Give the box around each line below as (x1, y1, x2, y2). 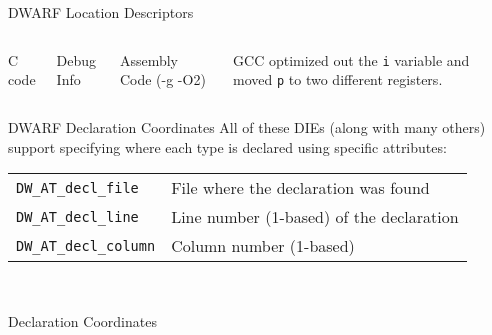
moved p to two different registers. (233, 69, 443, 90)
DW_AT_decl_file (16, 179, 139, 196)
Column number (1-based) (171, 234, 355, 258)
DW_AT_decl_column (16, 237, 156, 254)
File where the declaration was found (171, 176, 430, 200)
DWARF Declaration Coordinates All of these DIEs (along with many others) (8, 116, 486, 137)
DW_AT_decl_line (16, 208, 139, 225)
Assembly (119, 49, 178, 70)
